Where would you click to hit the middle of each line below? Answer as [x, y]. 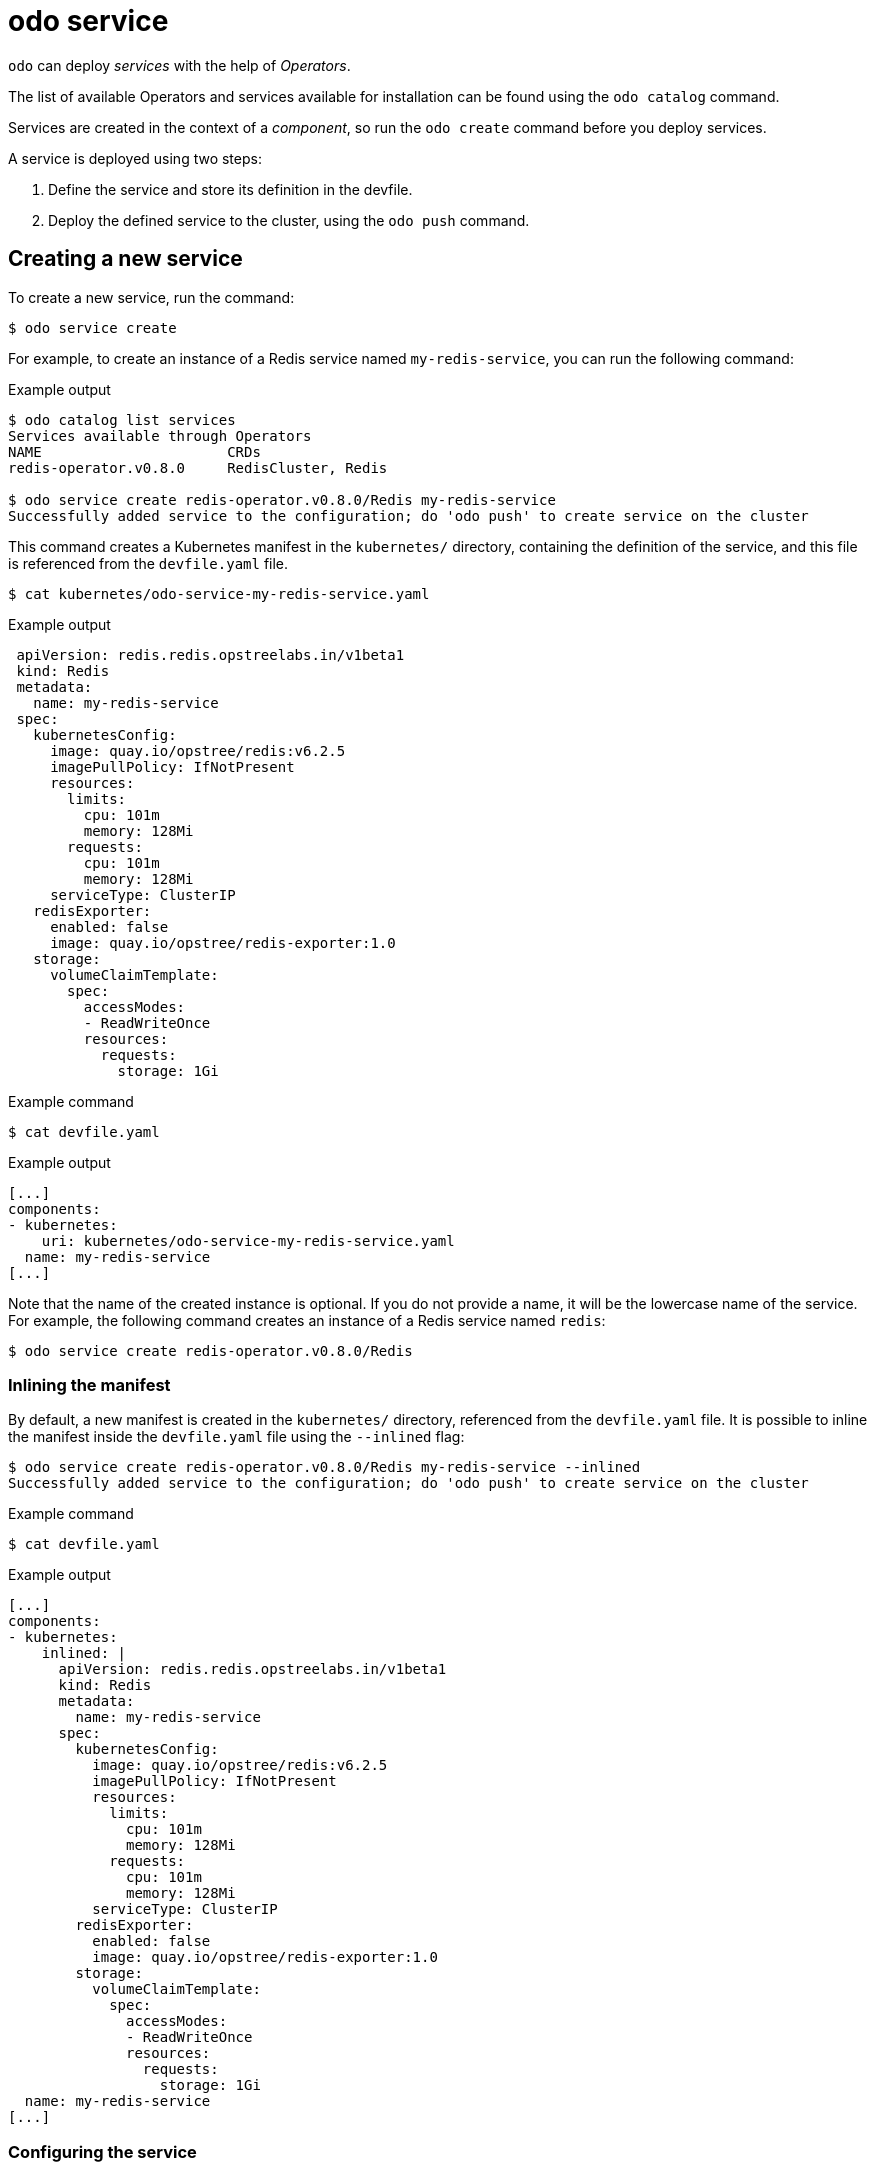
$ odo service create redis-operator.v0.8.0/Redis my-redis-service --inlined [324, 1467]
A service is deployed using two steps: [135, 158]
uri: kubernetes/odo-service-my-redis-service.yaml [248, 1240]
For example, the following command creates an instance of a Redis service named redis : [307, 1320]
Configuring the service [102, 2151]
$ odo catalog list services [122, 419]
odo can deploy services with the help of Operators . [179, 65]
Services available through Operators [160, 435]
